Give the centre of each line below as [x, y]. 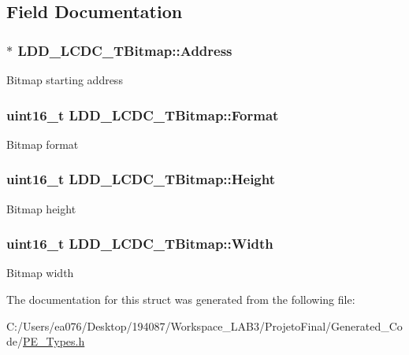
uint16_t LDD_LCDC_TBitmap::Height [141, 179]
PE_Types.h [54, 341]
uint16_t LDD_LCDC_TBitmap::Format [143, 115]
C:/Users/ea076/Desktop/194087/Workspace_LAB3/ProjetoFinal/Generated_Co [204, 325]
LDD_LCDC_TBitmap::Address [125, 50]
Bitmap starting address [65, 80]
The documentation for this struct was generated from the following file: [181, 300]
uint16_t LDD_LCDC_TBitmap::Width [140, 244]
